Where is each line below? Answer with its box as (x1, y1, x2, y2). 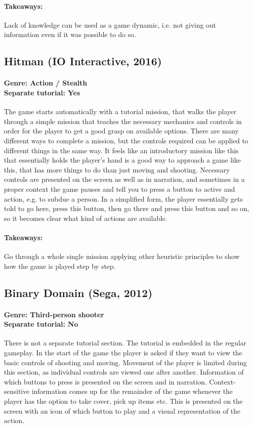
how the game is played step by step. (4, 260, 116, 271)
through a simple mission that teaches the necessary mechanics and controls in (4, 116, 242, 126)
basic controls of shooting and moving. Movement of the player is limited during (4, 357, 247, 367)
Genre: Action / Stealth (4, 78, 87, 88)
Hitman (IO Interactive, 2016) (4, 53, 162, 69)
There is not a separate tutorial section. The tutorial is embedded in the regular (4, 338, 247, 348)
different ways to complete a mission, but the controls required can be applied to (4, 135, 249, 145)
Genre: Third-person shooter (4, 309, 104, 319)
